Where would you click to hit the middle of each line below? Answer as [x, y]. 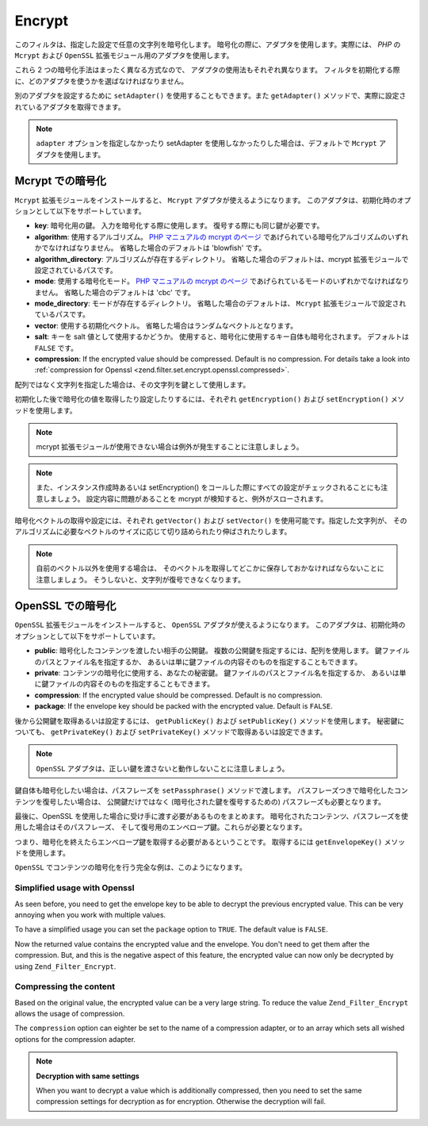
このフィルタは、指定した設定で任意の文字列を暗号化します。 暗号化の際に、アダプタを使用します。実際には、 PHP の [208, 44]
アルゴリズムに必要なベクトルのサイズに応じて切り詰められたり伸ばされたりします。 [153, 532]
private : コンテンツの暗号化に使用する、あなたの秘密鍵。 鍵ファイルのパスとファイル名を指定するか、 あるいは [217, 673]
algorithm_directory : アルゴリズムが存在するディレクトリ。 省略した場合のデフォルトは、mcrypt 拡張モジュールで [222, 259]
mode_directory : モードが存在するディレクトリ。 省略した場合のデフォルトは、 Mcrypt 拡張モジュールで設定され [220, 304]
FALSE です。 [56, 348]
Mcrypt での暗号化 [61, 181]
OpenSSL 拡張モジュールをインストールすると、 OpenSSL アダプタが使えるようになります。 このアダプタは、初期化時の [210, 625]
